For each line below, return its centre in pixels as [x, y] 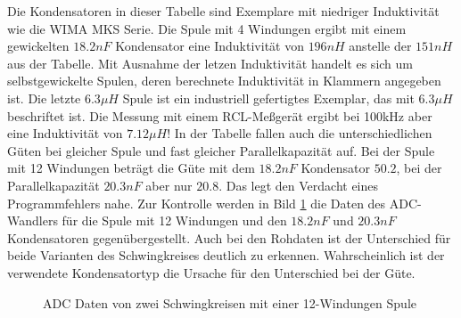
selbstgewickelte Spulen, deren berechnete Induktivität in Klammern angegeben [224, 81]
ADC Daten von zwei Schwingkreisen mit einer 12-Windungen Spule [230, 302]
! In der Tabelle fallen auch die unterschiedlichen [300, 133]
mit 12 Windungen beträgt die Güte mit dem [131, 168]
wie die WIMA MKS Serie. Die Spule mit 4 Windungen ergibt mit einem [207, 28]
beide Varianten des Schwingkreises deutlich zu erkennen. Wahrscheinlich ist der [226, 255]
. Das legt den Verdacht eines [299, 185]
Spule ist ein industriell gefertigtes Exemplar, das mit [268, 98]
